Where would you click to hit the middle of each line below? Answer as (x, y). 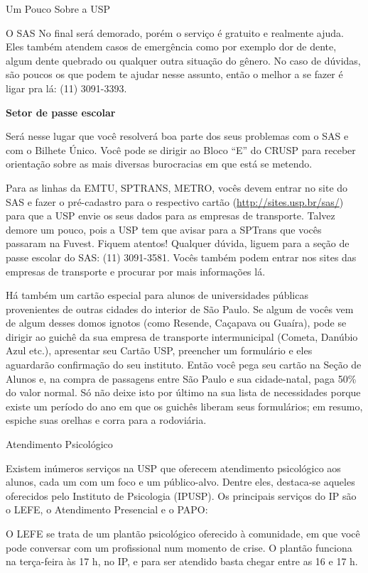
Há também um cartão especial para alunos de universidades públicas (157, 295)
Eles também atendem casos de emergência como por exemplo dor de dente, (171, 47)
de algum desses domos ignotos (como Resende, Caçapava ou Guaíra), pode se (176, 323)
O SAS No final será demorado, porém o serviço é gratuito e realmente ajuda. (175, 32)
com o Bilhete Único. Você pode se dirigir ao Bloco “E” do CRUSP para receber (181, 149)
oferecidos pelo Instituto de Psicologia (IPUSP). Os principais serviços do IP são (181, 495)
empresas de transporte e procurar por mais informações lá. (136, 271)
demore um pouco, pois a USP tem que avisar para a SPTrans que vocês (164, 229)
